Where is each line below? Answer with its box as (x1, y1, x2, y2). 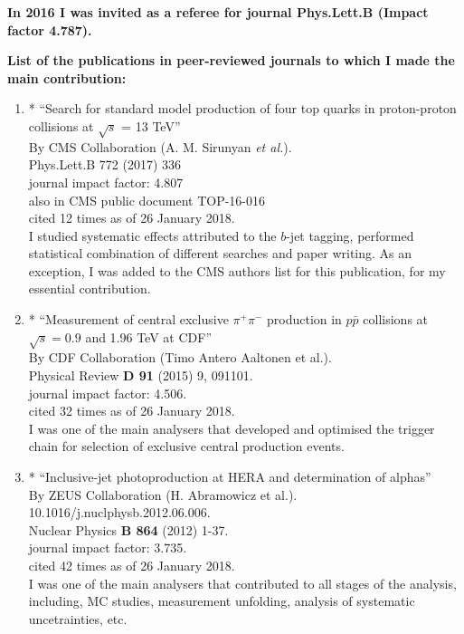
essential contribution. (28, 279, 151, 298)
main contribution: (7, 68, 127, 87)
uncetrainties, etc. (28, 609, 128, 628)
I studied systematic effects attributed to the (28, 226, 277, 245)
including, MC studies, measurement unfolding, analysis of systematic (28, 591, 415, 610)
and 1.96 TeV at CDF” (85, 327, 212, 346)
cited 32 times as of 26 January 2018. (28, 401, 235, 420)
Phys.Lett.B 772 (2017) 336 (28, 155, 182, 174)
